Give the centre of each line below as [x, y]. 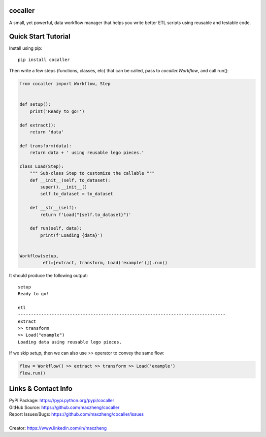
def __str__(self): [53, 208]
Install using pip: [26, 48]
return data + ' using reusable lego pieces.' [87, 153]
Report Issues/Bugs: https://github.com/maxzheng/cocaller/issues [76, 414]
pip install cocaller [44, 60]
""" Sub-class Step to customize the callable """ [92, 173]
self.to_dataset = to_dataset [77, 194]
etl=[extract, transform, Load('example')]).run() [105, 263]
